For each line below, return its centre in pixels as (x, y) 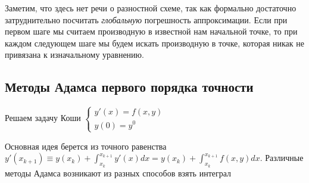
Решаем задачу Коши (43, 118)
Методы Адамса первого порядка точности (129, 87)
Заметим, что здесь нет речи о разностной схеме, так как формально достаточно (151, 8)
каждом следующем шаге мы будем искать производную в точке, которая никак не (154, 43)
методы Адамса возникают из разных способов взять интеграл (118, 173)
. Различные (282, 158)
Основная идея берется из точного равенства (86, 146)
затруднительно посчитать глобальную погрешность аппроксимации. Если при (146, 19)
